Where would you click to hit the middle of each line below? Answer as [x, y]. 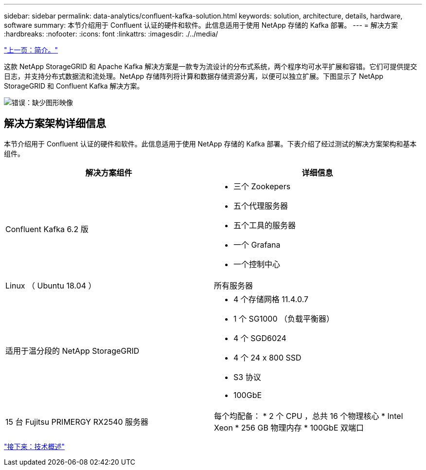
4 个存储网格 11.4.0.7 [271, 299]
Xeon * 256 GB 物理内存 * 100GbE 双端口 [289, 427]
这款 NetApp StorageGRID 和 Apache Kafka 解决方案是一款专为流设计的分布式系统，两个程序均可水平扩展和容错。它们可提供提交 [211, 66]
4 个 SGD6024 [260, 338]
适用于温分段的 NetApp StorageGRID [72, 351]
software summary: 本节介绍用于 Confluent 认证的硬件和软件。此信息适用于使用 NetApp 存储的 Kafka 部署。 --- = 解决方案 [201, 25]
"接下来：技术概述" [35, 446]
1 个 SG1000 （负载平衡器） [284, 318]
